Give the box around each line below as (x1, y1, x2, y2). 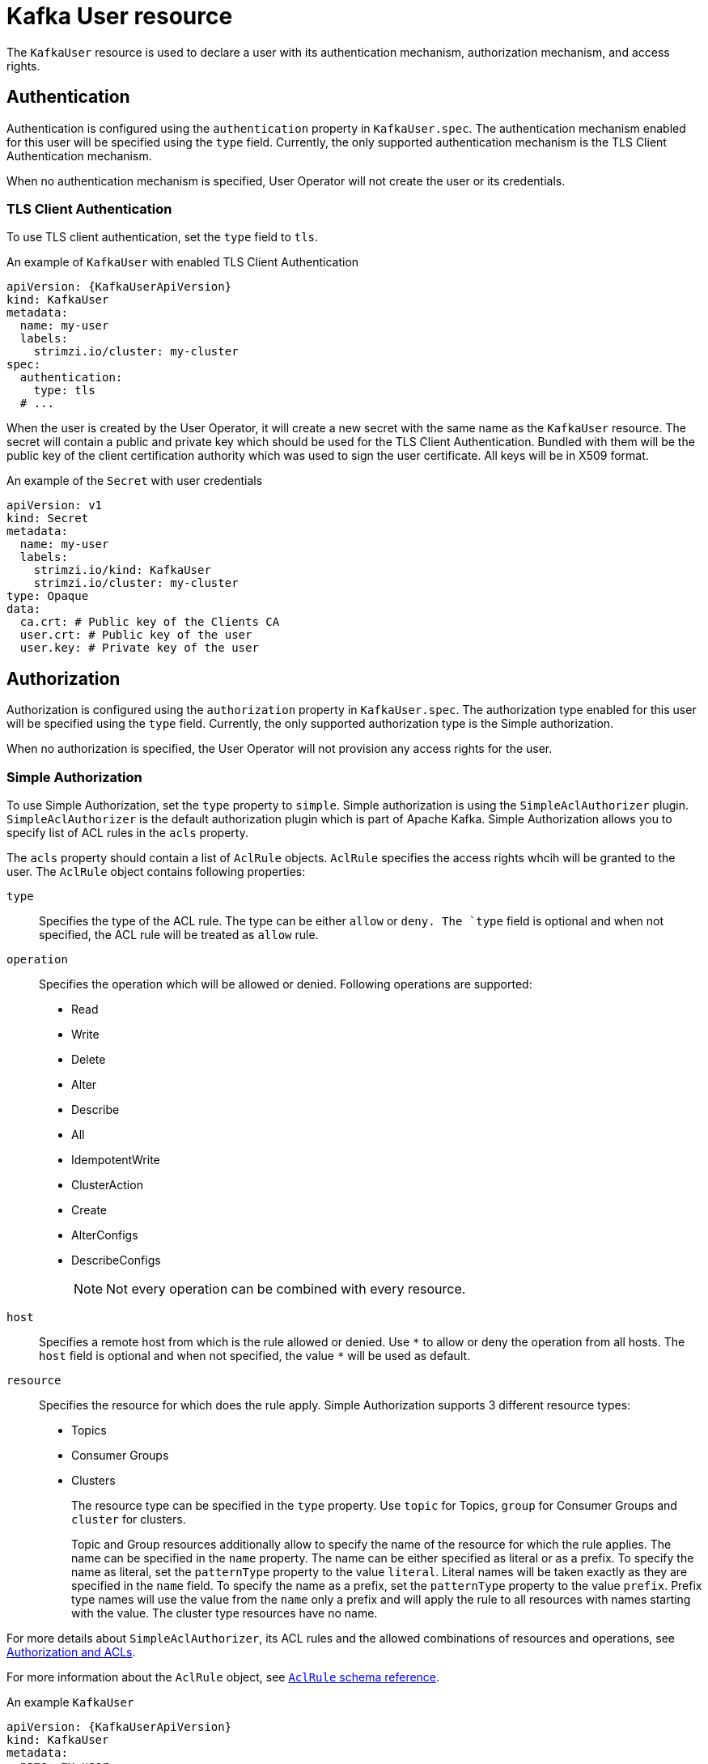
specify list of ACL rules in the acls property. (6, 825, 248, 839)
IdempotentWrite (71, 1152, 160, 1167)
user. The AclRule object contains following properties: (6, 864, 306, 878)
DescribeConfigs (71, 1252, 161, 1267)
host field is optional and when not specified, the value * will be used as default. (39, 1348, 471, 1362)
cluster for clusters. (71, 1511, 186, 1526)
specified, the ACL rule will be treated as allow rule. (39, 927, 319, 942)
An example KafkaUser (6, 1694, 134, 1709)
